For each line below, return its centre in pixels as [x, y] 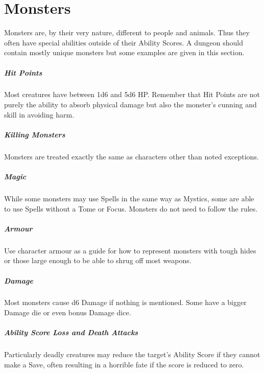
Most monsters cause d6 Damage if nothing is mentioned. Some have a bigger [125, 302]
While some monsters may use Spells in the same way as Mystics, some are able [129, 198]
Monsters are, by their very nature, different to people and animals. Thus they [127, 32]
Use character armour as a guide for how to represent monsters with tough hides [130, 250]
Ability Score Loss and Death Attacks [71, 332]
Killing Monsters [35, 134]
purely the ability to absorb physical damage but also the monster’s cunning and [130, 104]
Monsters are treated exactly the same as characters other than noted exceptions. [131, 156]
